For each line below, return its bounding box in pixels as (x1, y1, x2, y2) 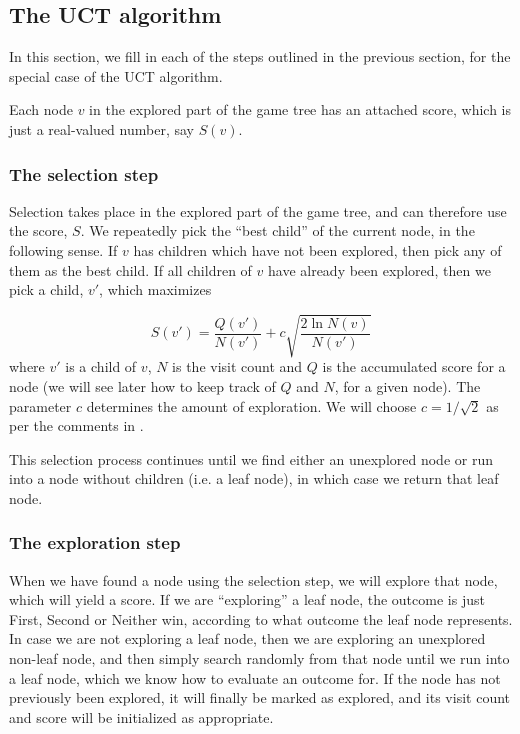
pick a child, (9, 279, 84, 300)
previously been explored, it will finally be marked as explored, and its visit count (9, 687, 511, 708)
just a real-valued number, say (9, 118, 194, 139)
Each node (9, 99, 73, 120)
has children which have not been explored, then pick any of (133, 239, 502, 260)
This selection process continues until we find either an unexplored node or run (9, 448, 493, 469)
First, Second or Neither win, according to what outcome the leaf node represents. (9, 608, 513, 629)
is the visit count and (172, 356, 303, 377)
